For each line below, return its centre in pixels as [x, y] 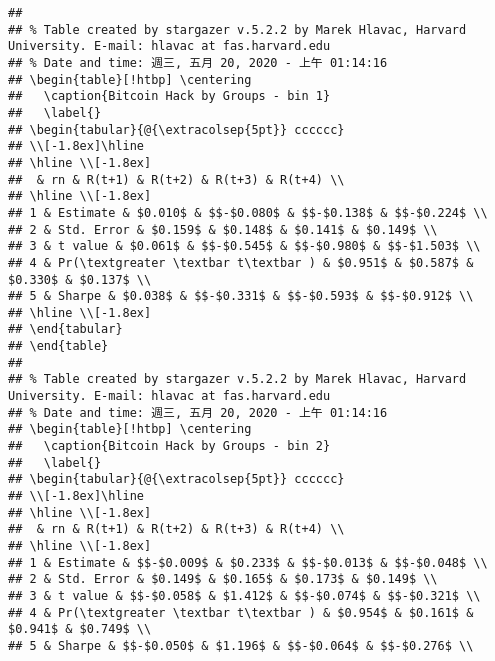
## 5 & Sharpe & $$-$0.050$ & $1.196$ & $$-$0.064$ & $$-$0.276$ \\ [241, 645]
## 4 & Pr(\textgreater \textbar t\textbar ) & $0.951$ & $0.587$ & [241, 262]
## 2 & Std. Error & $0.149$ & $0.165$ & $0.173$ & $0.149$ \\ [223, 579]
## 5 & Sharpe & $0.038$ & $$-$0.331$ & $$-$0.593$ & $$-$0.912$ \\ [241, 296]
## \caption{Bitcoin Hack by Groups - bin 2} [169, 446]
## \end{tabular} [65, 329]
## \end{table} [58, 346]
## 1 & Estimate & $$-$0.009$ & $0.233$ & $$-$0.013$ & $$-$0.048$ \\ [248, 562]
